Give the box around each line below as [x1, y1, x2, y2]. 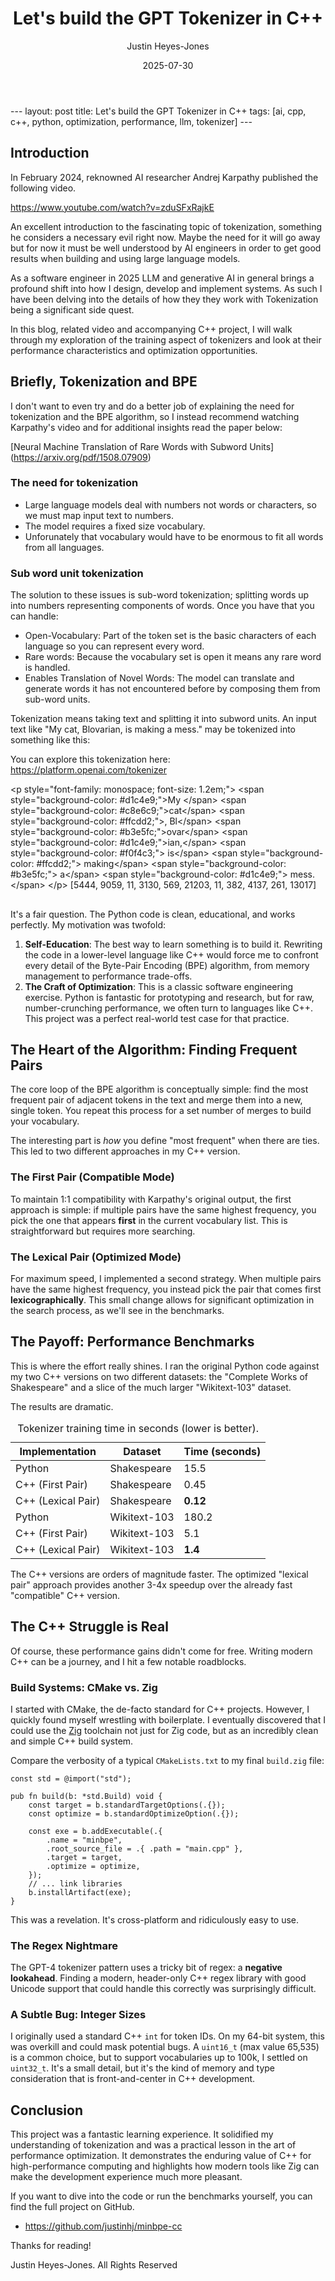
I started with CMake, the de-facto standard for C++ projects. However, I [10, 1703, 310, 1715]
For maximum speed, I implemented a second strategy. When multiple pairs [10, 1272, 322, 1284]
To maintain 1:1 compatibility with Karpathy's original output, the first [10, 1193, 292, 1205]
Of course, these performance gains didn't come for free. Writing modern [10, 1645, 313, 1657]
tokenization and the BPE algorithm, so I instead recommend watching [10, 410, 300, 422]
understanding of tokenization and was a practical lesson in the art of [10, 2139, 297, 2151]
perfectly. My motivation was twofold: [10, 918, 166, 931]
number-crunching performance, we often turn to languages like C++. [24, 1002, 314, 1014]
